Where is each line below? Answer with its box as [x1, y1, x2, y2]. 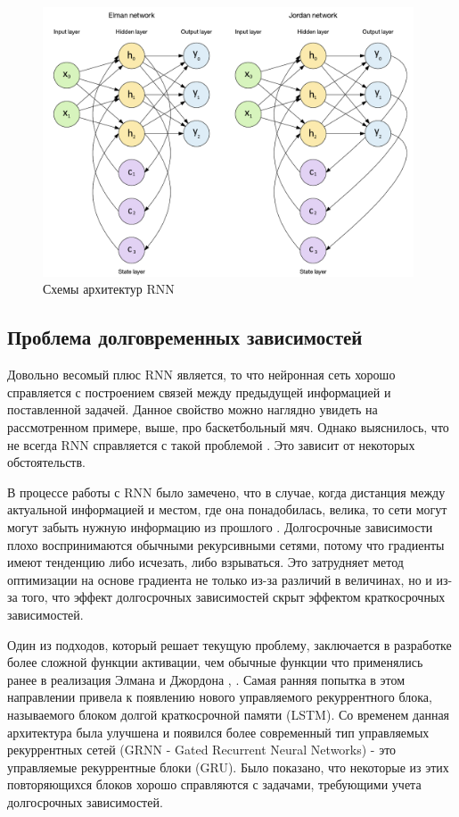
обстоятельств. [7, 453, 86, 471]
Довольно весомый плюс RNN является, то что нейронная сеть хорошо [7, 365, 396, 384]
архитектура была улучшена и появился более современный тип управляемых [7, 722, 430, 741]
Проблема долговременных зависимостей [7, 323, 363, 351]
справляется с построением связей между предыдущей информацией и [7, 382, 391, 401]
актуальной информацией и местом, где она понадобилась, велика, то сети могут [7, 500, 447, 519]
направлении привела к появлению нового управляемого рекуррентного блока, [7, 688, 432, 706]
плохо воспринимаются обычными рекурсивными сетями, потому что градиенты [7, 535, 445, 554]
